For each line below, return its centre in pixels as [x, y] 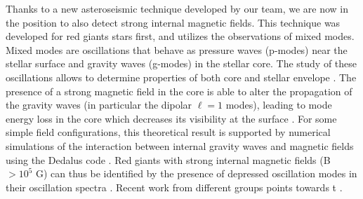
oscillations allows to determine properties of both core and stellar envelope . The [181, 77]
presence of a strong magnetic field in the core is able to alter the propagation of [179, 91]
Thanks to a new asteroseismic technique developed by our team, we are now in [177, 8]
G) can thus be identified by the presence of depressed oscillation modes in [197, 173]
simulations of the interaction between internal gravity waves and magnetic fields [180, 145]
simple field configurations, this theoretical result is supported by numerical [168, 132]
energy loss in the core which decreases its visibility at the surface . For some [171, 118]
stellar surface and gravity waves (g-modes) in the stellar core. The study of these [181, 63]
